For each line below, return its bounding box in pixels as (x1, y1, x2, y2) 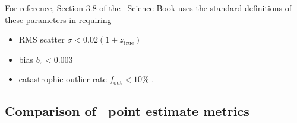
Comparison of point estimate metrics (5, 102, 249, 120)
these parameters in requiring (5, 13, 112, 25)
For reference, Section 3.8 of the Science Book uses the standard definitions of (5, 2, 292, 14)
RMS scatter (18, 33, 65, 46)
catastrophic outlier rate (18, 73, 107, 85)
